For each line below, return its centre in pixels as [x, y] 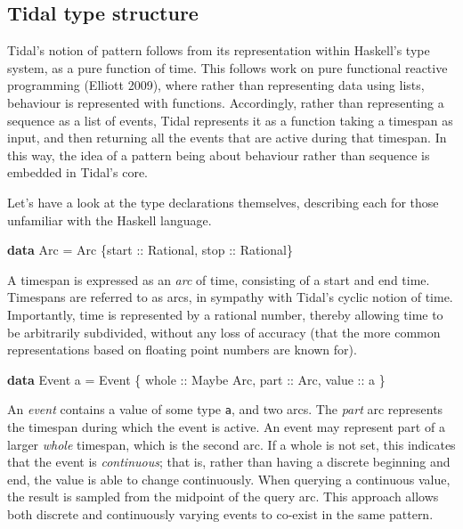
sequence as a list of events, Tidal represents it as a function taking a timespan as [230, 120]
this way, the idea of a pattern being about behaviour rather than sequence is [219, 155]
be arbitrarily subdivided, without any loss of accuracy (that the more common [224, 332]
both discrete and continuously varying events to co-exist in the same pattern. [220, 513]
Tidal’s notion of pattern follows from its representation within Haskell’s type [219, 50]
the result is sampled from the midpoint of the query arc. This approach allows [223, 496]
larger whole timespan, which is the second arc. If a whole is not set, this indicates [231, 444]
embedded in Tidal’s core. [78, 172]
